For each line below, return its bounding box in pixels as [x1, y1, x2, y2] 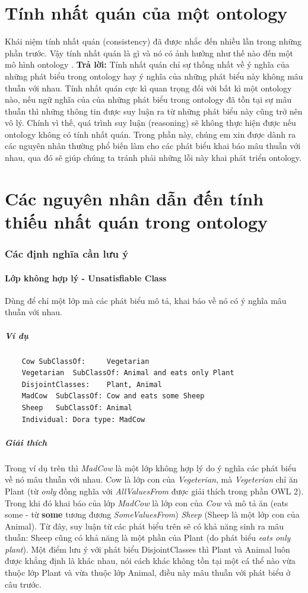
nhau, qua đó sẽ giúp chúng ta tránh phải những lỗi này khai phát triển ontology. [5, 151, 301, 164]
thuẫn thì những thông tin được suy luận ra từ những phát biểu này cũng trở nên [5, 104, 303, 117]
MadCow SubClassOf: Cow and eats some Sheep [21, 392, 205, 401]
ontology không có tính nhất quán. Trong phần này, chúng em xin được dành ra [5, 128, 296, 140]
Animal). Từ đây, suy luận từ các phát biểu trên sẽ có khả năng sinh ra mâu [5, 519, 284, 532]
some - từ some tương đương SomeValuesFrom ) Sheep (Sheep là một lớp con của [5, 508, 300, 521]
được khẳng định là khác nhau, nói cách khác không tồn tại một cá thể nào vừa [5, 554, 296, 567]
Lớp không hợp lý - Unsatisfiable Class [5, 271, 167, 284]
